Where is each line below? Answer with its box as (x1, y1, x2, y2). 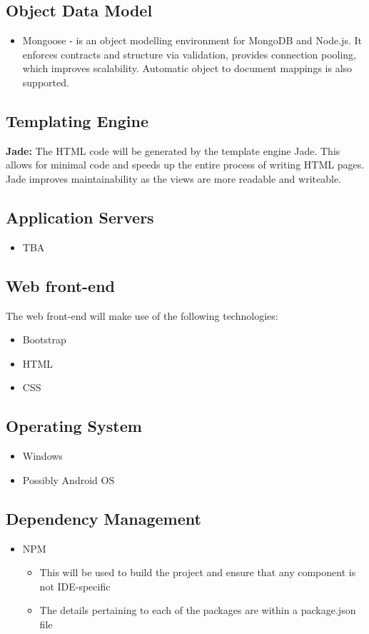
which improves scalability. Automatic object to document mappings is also (22, 61, 353, 76)
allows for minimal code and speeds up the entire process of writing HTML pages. (6, 157, 365, 172)
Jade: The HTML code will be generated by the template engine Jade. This (6, 143, 340, 158)
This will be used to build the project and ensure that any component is (39, 565, 356, 580)
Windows (22, 448, 63, 463)
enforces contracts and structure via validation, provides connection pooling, (22, 46, 357, 61)
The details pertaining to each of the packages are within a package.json (39, 603, 356, 618)
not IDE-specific (39, 578, 111, 593)
